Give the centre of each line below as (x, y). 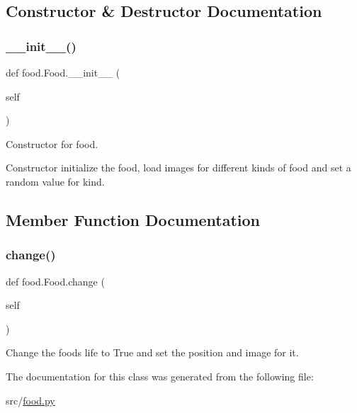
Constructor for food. (52, 143)
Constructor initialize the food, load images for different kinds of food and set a (178, 168)
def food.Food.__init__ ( (63, 72)
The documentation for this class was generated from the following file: (160, 376)
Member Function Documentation (133, 219)
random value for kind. (55, 181)
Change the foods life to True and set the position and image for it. (152, 352)
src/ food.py (30, 400)
